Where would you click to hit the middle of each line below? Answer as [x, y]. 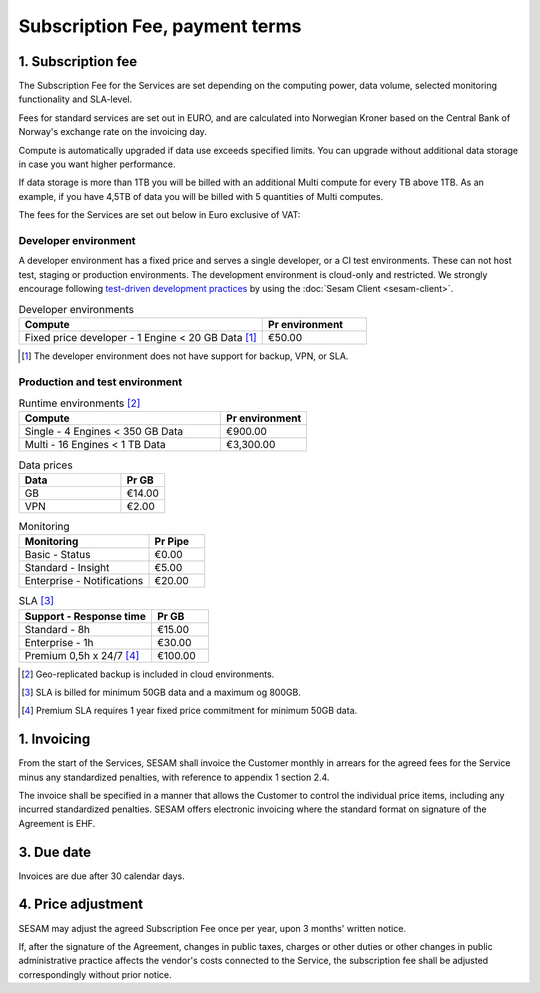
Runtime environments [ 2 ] [79, 403]
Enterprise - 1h [59, 642]
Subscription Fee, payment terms [160, 26]
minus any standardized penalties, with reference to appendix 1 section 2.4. [174, 777]
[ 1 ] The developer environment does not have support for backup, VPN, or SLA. [185, 356]
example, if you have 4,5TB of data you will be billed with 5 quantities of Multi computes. [201, 196]
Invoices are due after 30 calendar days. [101, 876]
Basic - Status [57, 555]
